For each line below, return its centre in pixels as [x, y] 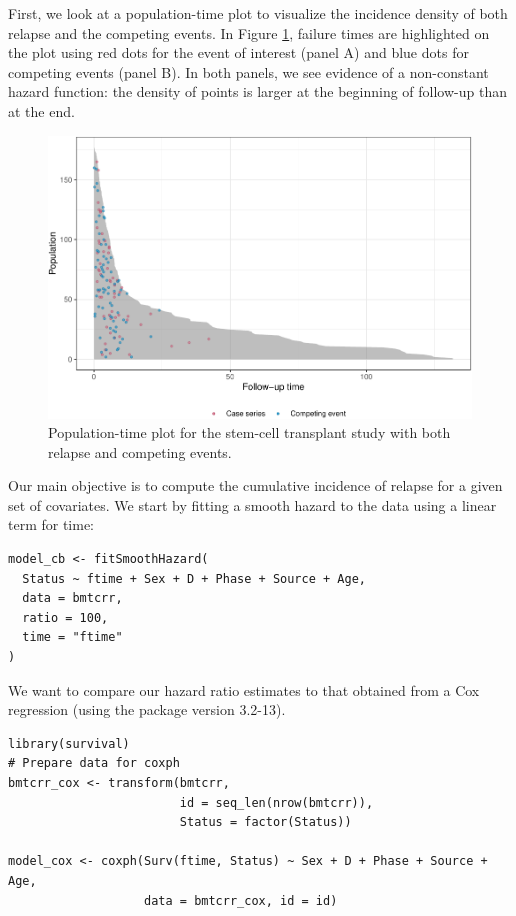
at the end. [41, 110]
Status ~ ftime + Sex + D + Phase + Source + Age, [194, 578]
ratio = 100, [65, 617]
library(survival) [69, 743]
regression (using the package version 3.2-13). [147, 709]
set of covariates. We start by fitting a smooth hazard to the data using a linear [252, 504]
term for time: [51, 524]
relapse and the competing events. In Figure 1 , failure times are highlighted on [249, 32]
